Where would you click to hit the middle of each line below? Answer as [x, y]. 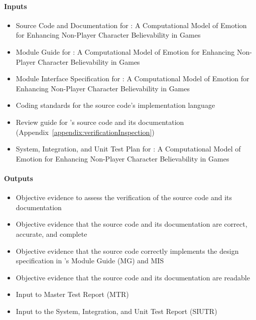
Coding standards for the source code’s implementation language [115, 105]
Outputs [19, 178]
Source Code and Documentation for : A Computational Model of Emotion [131, 25]
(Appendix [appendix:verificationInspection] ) [85, 132]
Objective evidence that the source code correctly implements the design [127, 251]
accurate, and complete [51, 233]
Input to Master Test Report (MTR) [72, 294]
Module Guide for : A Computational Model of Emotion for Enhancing [125, 51]
